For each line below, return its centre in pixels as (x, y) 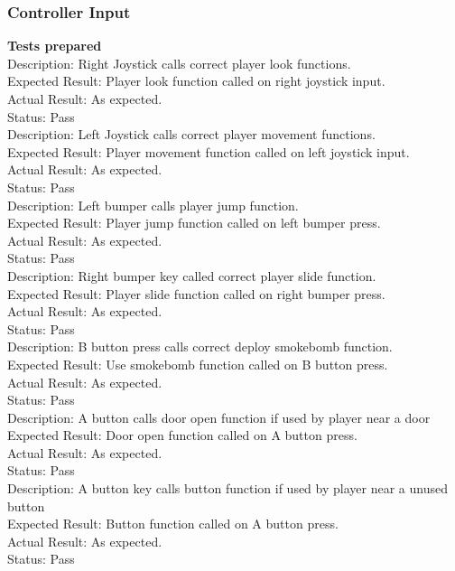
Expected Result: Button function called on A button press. (173, 524)
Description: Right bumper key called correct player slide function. (192, 275)
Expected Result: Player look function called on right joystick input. (196, 81)
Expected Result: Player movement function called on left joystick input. (209, 151)
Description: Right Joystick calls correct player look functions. (179, 63)
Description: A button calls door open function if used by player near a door (219, 417)
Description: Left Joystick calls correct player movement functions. (191, 134)
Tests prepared (55, 46)
